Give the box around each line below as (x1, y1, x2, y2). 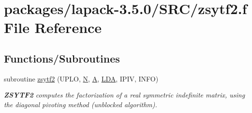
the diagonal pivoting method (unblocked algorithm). (4, 99, 157, 109)
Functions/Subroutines (4, 50, 120, 65)
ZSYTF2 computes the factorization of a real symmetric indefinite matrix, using (4, 90, 245, 100)
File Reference (4, 17, 102, 37)
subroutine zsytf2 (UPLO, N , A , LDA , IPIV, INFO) (4, 73, 159, 83)
